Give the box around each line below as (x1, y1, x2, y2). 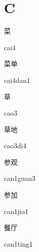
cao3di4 (4, 140, 26, 151)
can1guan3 (4, 173, 36, 183)
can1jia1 (4, 206, 29, 216)
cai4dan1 (4, 75, 30, 85)
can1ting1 (4, 238, 33, 249)
